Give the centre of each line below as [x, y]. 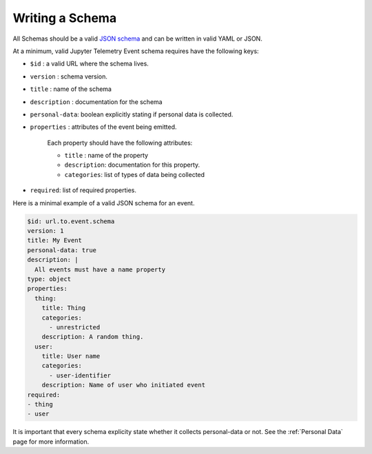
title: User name [71, 356]
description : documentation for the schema [96, 102]
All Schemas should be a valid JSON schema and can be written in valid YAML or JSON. [138, 39]
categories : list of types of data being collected [135, 174]
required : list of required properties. [83, 190]
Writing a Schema [65, 18]
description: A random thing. [93, 337]
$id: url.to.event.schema [71, 221]
